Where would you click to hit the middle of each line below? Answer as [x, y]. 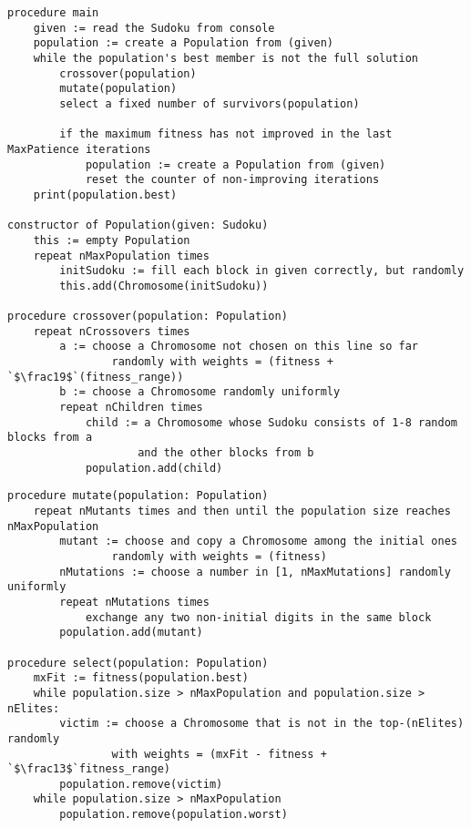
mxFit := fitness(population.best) [141, 678]
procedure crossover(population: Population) [148, 317]
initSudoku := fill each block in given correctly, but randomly [262, 271]
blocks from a [50, 438]
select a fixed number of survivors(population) [210, 103]
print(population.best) [105, 194]
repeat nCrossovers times [112, 331]
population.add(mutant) [131, 633]
